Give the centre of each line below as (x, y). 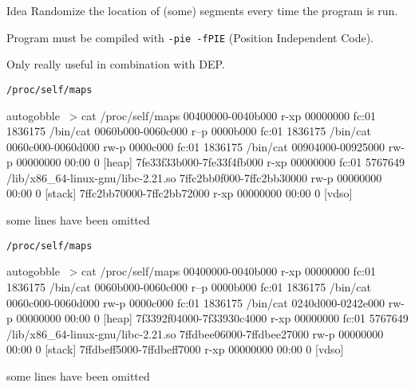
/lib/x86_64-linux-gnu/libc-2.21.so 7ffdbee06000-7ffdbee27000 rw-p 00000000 (195, 333)
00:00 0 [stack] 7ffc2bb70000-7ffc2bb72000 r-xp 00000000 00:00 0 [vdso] (180, 193)
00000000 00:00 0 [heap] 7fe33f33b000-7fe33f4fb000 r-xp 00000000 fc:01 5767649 (210, 162)
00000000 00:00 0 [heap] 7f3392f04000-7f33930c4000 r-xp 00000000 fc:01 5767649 (212, 318)
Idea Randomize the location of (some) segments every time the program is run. (202, 10)
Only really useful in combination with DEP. (116, 64)
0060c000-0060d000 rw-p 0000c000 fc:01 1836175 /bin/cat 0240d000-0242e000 (196, 302)
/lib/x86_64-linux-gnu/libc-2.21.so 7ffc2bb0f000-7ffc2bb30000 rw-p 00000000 (194, 177)
